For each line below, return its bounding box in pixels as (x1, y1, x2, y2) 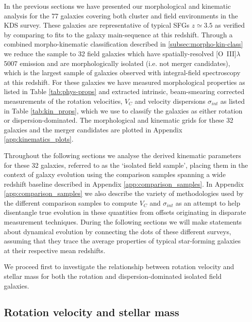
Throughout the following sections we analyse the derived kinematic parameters (4, 150, 241, 160)
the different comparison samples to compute (4, 197, 137, 208)
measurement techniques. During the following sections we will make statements (4, 217, 242, 227)
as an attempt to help (175, 197, 240, 208)
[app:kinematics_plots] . (4, 134, 74, 144)
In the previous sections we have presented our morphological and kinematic (4, 1, 231, 11)
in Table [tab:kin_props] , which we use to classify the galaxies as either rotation (4, 105, 243, 115)
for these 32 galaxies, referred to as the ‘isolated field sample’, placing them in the (4, 160, 248, 170)
